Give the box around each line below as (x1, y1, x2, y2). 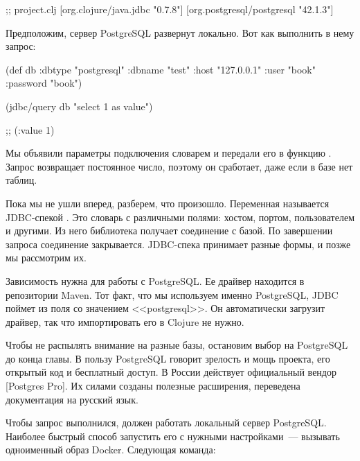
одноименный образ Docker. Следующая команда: (6, 442, 216, 457)
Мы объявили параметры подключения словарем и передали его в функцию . (6, 146, 332, 160)
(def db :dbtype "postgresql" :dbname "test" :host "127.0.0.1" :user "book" (6, 62, 316, 76)
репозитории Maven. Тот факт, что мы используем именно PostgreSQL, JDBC (6, 287, 339, 302)
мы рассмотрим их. (6, 250, 87, 265)
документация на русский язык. (6, 392, 138, 406)
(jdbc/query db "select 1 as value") (6, 98, 153, 113)
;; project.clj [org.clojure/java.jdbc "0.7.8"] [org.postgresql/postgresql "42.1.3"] (6, 2, 334, 16)
